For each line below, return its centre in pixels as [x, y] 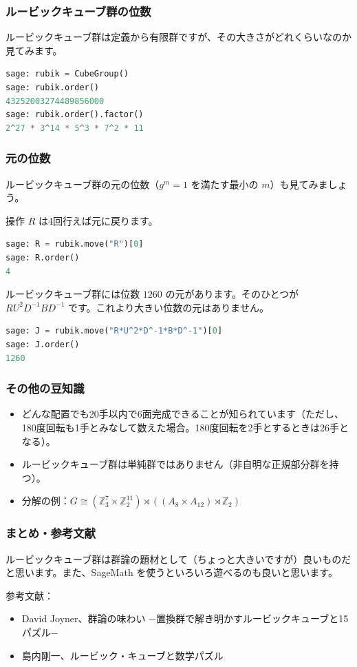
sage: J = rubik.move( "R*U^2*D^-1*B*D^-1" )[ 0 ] [114, 331]
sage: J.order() [43, 344]
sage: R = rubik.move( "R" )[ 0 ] [75, 244]
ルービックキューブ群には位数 [73, 294]
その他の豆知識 [45, 388]
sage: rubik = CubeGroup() [67, 74]
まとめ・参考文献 [51, 533]
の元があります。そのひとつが [232, 294]
